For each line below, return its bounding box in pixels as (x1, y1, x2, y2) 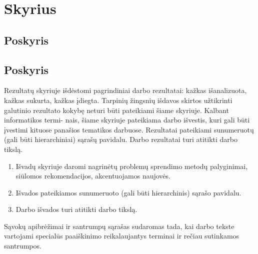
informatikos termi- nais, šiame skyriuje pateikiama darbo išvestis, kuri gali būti (4, 114, 250, 125)
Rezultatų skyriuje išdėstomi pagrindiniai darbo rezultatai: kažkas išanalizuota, (4, 85, 247, 95)
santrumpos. (4, 240, 41, 251)
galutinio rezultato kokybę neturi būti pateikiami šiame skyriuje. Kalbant (4, 104, 229, 115)
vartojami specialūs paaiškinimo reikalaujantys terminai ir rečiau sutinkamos (4, 230, 239, 241)
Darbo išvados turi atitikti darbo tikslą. (15, 204, 137, 214)
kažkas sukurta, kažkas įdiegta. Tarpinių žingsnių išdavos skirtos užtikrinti (4, 94, 232, 105)
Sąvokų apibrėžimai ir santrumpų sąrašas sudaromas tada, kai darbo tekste (4, 220, 234, 231)
